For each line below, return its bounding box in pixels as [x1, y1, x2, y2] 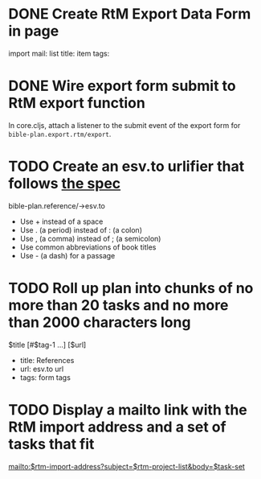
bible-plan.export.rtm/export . [8, 129, 112, 138]
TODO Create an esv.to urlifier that [8, 158, 245, 175]
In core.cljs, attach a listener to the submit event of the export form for [8, 120, 241, 130]
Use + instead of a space [19, 217, 104, 226]
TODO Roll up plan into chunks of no [8, 279, 254, 297]
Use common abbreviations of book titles [19, 242, 157, 252]
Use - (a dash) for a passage [19, 250, 116, 260]
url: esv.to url [19, 364, 64, 374]
